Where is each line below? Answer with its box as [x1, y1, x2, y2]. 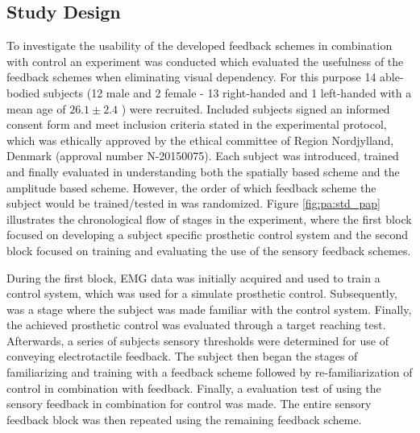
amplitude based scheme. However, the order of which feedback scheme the [6, 179, 376, 196]
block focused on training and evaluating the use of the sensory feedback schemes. [6, 241, 411, 258]
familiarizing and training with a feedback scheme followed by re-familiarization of [6, 364, 413, 381]
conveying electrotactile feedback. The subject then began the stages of [6, 348, 358, 365]
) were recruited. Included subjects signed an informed [121, 100, 390, 117]
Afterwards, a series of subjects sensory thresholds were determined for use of [6, 332, 389, 348]
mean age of [6, 100, 66, 117]
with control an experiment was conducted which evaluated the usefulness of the [6, 52, 404, 69]
